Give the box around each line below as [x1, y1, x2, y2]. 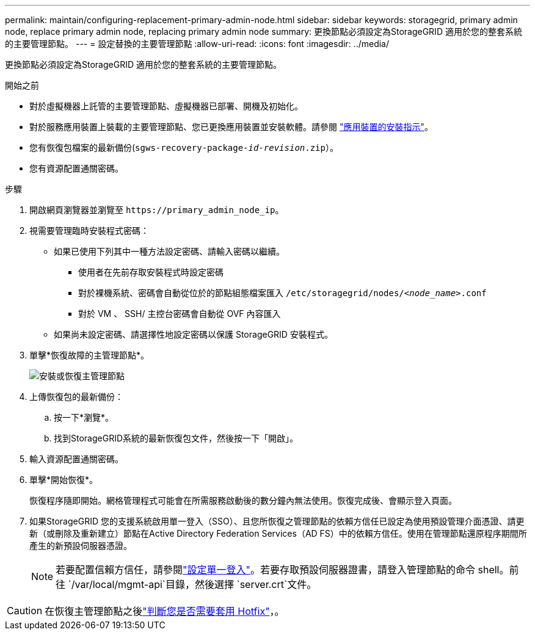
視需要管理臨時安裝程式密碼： [29, 225, 149, 236]
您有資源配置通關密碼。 [29, 163, 123, 173]
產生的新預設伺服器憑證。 [29, 540, 132, 551]
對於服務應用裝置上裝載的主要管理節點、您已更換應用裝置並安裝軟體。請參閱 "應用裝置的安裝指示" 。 [29, 122, 433, 132]
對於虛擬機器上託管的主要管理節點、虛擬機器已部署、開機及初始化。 [29, 101, 303, 111]
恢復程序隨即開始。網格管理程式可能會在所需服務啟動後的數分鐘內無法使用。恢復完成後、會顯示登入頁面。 [29, 495, 457, 506]
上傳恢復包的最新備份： [29, 391, 123, 402]
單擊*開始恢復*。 [29, 474, 98, 485]
